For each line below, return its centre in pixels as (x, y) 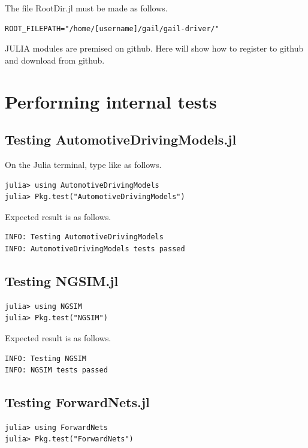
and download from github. (55, 60)
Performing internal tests (111, 101)
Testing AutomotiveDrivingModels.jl (121, 139)
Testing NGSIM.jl (62, 280)
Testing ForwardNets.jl (77, 402)
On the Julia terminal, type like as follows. (83, 164)
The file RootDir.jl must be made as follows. (86, 8)
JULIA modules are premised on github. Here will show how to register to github (154, 48)
